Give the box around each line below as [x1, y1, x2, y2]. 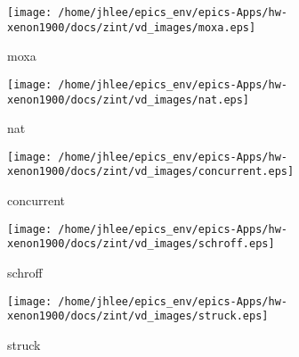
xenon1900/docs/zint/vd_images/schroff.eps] [7, 237, 275, 251]
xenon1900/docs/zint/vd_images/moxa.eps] [7, 21, 256, 34]
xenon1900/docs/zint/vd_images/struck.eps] [7, 310, 269, 323]
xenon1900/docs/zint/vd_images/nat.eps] [7, 93, 250, 106]
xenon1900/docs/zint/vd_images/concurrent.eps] [7, 165, 295, 178]
